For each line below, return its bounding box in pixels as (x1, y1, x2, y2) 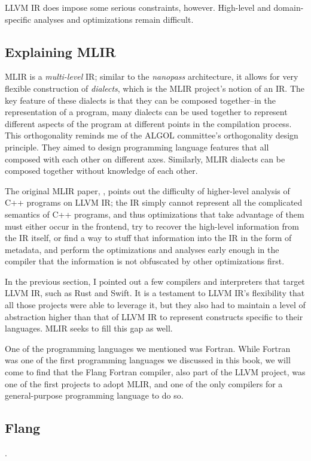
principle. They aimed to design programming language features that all (5, 140, 269, 153)
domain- (273, 1, 304, 13)
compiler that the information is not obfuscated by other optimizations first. (5, 255, 285, 267)
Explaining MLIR (5, 42, 116, 61)
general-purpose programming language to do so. (5, 389, 184, 402)
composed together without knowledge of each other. (5, 164, 198, 177)
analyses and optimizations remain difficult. (33, 13, 194, 25)
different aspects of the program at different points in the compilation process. (5, 117, 292, 129)
